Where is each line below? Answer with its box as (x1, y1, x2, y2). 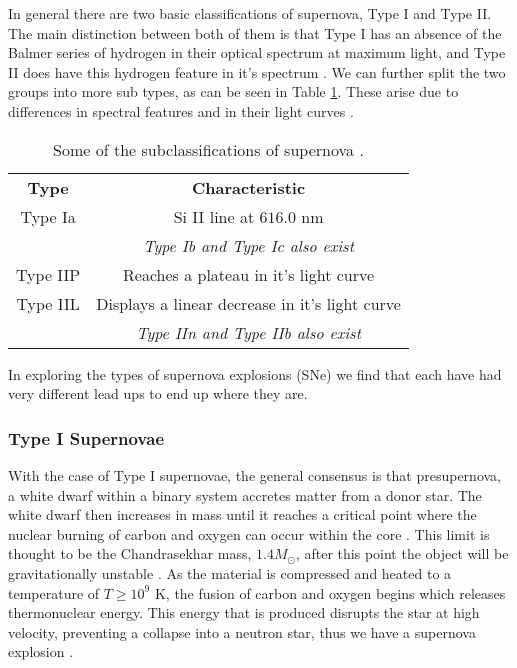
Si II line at (173, 204, 255, 228)
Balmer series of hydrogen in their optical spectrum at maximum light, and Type (8, 42, 506, 63)
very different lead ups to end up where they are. (8, 383, 308, 404)
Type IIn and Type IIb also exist (136, 320, 361, 344)
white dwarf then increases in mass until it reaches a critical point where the (8, 504, 477, 525)
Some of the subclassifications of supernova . (53, 137, 364, 161)
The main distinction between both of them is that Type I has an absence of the (8, 22, 502, 43)
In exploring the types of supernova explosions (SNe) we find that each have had (8, 363, 502, 384)
